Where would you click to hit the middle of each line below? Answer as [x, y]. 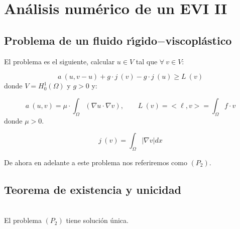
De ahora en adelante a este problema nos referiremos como [96, 162]
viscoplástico [199, 40]
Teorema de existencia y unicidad [93, 189]
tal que [147, 61]
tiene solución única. [97, 220]
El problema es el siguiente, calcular [59, 61]
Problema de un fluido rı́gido [81, 40]
